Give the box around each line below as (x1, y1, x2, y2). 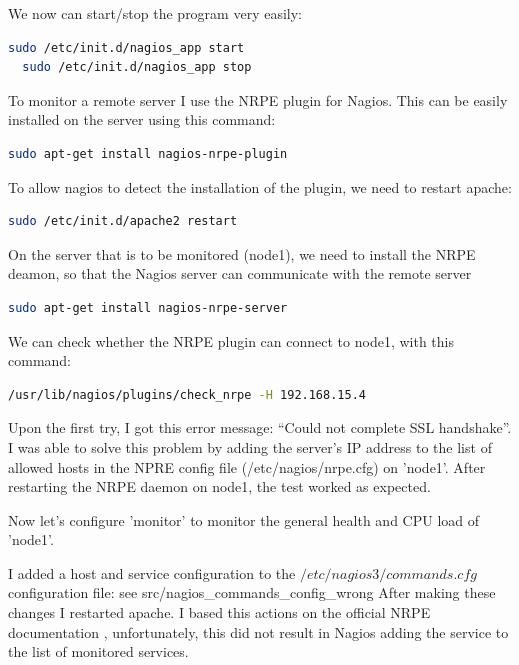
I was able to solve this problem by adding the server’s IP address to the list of (8, 436, 492, 457)
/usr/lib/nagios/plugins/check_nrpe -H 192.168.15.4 (8, 387, 366, 402)
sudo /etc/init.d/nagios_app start (8, 40, 245, 55)
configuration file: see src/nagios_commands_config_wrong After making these (8, 582, 496, 603)
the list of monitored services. (8, 641, 189, 662)
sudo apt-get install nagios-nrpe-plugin (8, 146, 288, 161)
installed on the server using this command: (8, 109, 276, 130)
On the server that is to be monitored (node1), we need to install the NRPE (8, 243, 476, 264)
